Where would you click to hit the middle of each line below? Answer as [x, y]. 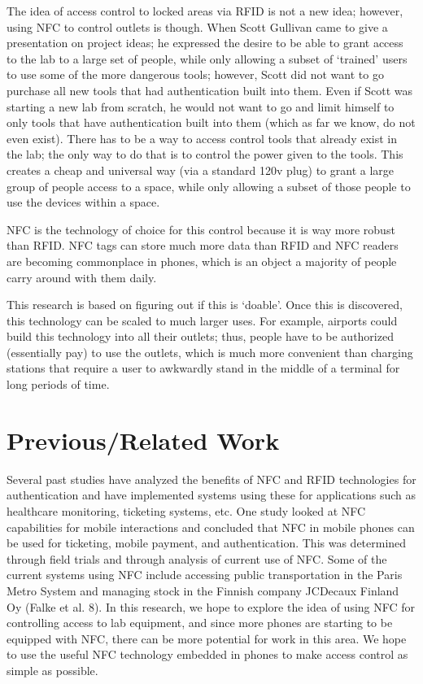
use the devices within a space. [83, 202]
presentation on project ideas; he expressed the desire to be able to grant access [205, 43]
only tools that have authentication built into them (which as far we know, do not [211, 122]
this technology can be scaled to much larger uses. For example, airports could [202, 320]
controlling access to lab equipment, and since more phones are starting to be [200, 623]
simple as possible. [52, 670]
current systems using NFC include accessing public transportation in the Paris [205, 575]
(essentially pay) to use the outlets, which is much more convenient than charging [210, 352]
